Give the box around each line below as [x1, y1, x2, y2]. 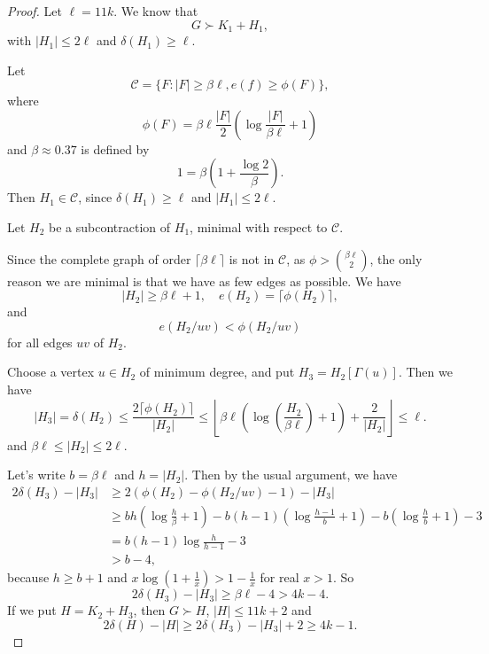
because [7, 568, 50, 587]
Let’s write [7, 465, 66, 484]
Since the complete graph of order [7, 249, 191, 268]
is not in [229, 249, 275, 268]
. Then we [398, 362, 453, 381]
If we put [7, 601, 57, 619]
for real [260, 568, 299, 587]
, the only [369, 249, 423, 268]
